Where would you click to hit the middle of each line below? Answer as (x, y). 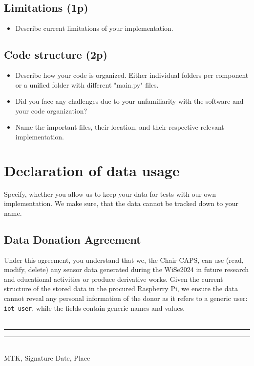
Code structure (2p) (56, 55)
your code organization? (51, 110)
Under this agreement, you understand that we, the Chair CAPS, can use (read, (124, 260)
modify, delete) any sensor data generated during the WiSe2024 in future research (126, 269)
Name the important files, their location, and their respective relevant (120, 127)
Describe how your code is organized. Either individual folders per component (132, 75)
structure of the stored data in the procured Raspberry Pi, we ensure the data (121, 288)
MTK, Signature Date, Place (47, 358)
